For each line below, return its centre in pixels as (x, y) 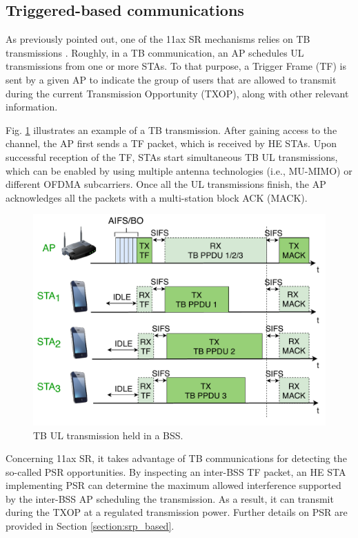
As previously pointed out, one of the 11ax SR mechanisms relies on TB (158, 39)
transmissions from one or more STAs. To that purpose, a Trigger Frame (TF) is (176, 66)
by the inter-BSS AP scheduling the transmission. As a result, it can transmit (170, 498)
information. (32, 107)
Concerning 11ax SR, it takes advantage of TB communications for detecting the (176, 458)
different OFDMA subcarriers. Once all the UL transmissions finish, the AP (166, 184)
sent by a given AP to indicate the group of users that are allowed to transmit (171, 79)
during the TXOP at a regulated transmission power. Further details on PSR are (177, 512)
